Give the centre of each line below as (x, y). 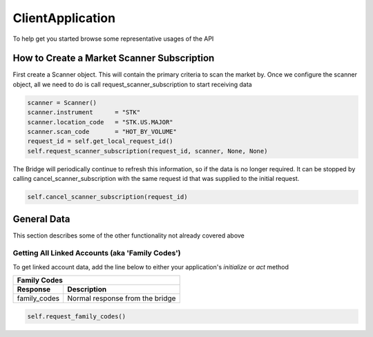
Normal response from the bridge (122, 298)
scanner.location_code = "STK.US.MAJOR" (100, 122)
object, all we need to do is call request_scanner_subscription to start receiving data (132, 84)
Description (87, 289)
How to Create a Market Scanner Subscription (114, 58)
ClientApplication (64, 18)
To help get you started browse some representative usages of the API (113, 39)
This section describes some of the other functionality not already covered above (129, 235)
